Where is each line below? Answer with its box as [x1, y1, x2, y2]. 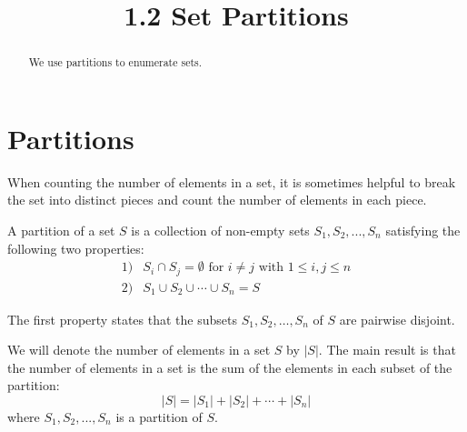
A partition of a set [7, 220, 115, 239]
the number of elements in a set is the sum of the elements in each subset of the [7, 357, 452, 377]
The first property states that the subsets [7, 309, 237, 328]
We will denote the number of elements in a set [7, 340, 271, 359]
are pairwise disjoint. [339, 309, 455, 328]
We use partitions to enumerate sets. [28, 55, 203, 70]
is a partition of [115, 407, 203, 427]
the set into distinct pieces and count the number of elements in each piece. [7, 190, 427, 209]
